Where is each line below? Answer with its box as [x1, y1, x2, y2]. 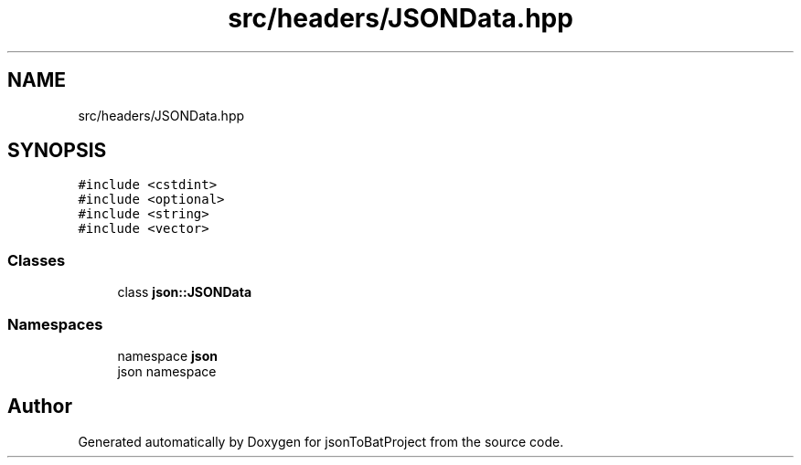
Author [7, 395, 72, 418]
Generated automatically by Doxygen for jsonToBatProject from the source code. [78, 433, 564, 449]
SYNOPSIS [7, 139, 107, 163]
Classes [7, 250, 66, 269]
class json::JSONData [117, 284, 252, 301]
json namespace [117, 363, 217, 379]
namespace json [117, 347, 218, 364]
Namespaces [7, 314, 103, 333]
